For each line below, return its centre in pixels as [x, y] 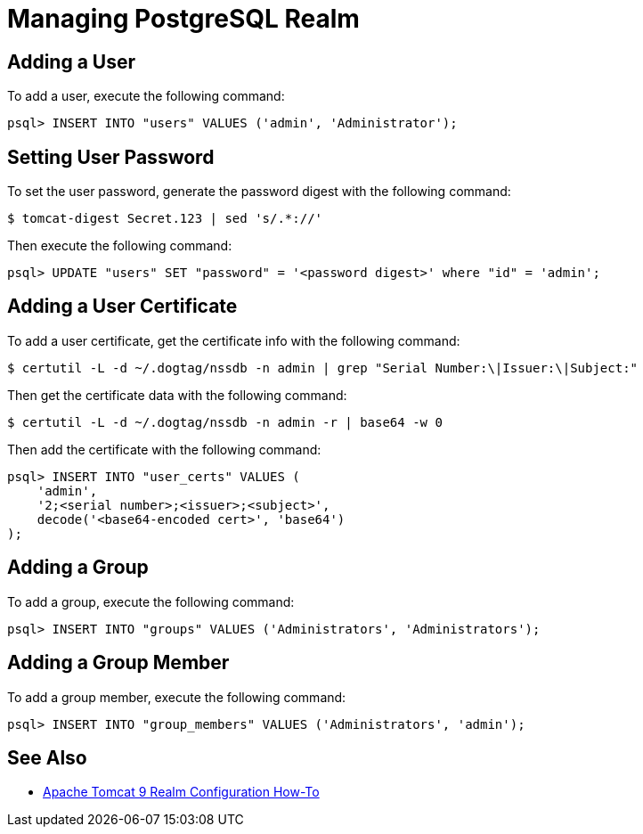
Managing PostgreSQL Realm [183, 19]
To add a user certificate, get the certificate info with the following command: [234, 340]
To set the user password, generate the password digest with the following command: [259, 192]
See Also [47, 757]
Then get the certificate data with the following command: [177, 395]
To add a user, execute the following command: [146, 96]
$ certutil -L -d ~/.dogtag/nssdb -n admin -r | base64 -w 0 [225, 422]
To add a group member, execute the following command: [177, 697]
